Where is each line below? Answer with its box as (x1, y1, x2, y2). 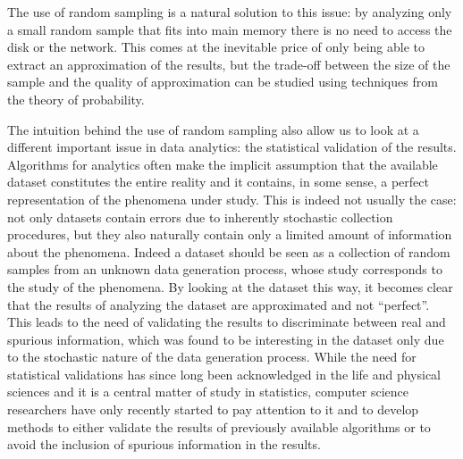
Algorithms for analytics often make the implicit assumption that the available (7, 154, 438, 173)
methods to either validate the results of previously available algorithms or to (7, 417, 431, 436)
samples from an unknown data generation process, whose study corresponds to (7, 260, 442, 279)
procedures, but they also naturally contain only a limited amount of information (7, 225, 452, 244)
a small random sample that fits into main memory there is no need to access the (7, 20, 452, 38)
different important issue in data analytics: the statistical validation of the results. (7, 138, 457, 156)
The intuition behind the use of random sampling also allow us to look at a (7, 120, 419, 138)
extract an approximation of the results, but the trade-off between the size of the (7, 54, 450, 73)
